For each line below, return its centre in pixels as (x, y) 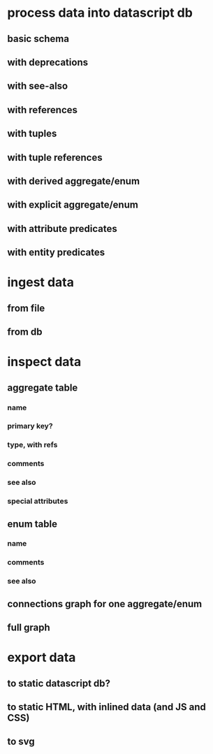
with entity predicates (56, 253)
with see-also (38, 86)
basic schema (38, 39)
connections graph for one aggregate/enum (105, 603)
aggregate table (43, 387)
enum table (32, 524)
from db (25, 332)
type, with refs (32, 445)
